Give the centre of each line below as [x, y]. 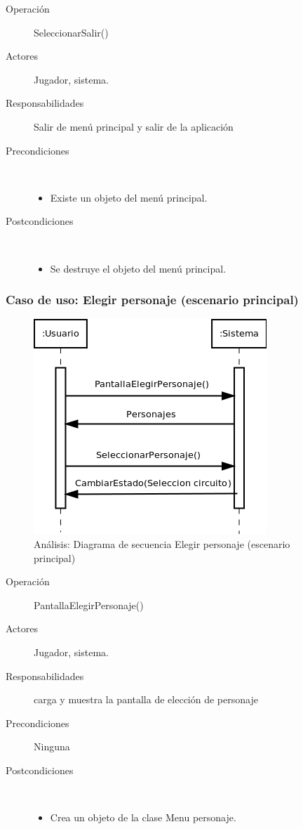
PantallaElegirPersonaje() [89, 605]
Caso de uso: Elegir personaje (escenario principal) [152, 300]
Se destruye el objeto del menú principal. [138, 268]
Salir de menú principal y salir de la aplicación [134, 126]
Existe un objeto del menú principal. [129, 197]
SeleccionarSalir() [71, 32]
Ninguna [52, 746]
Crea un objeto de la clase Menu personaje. [143, 817]
